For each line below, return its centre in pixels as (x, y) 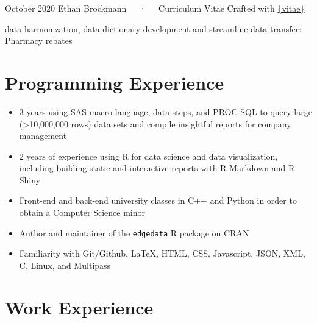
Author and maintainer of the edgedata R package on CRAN (134, 232)
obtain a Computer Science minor (82, 212)
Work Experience (79, 307)
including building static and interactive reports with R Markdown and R (157, 168)
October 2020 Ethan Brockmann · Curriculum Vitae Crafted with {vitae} (155, 8)
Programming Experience (115, 82)
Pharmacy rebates (39, 41)
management (43, 136)
